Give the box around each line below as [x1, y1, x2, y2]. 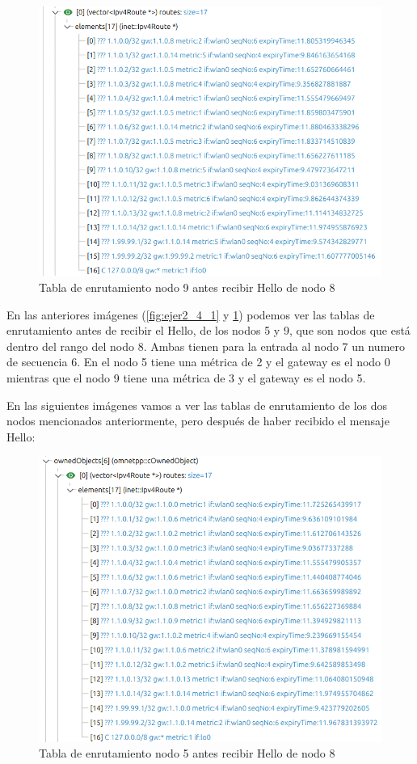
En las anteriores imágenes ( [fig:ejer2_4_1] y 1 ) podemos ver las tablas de [6, 306, 375, 323]
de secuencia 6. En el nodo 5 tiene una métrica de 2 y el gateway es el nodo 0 [6, 353, 390, 370]
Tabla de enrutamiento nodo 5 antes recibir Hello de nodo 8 [39, 745, 335, 762]
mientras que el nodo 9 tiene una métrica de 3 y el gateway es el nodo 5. [6, 369, 366, 386]
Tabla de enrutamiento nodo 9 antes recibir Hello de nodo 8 [39, 278, 335, 295]
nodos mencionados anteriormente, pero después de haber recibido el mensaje [6, 412, 390, 429]
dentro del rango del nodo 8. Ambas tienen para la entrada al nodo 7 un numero [6, 337, 406, 354]
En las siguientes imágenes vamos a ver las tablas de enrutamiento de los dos [6, 396, 388, 413]
